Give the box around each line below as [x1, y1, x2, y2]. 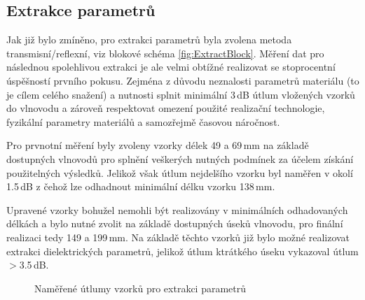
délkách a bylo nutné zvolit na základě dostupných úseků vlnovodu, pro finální [6, 216, 343, 231]
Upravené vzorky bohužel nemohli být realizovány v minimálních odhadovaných [6, 202, 348, 217]
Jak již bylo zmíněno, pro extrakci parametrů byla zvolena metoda [6, 32, 292, 47]
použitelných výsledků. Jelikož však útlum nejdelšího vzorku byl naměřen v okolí [6, 165, 353, 180]
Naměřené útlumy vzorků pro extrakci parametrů [34, 280, 247, 295]
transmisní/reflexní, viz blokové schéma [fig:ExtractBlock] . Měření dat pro [6, 45, 324, 60]
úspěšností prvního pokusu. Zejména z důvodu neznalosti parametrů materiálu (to [6, 73, 359, 87]
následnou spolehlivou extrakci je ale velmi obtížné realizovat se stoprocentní [6, 59, 336, 74]
